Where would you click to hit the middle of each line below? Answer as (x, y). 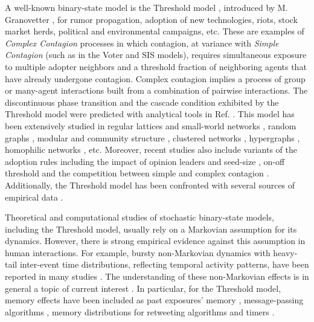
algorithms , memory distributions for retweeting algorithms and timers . (140, 311)
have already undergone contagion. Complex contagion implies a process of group (155, 78)
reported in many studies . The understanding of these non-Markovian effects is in (157, 276)
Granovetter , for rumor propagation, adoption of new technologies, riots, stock (151, 19)
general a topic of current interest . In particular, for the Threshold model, (143, 288)
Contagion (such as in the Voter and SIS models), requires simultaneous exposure (156, 55)
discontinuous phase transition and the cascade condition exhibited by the (142, 102)
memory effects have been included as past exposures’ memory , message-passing (154, 300)
